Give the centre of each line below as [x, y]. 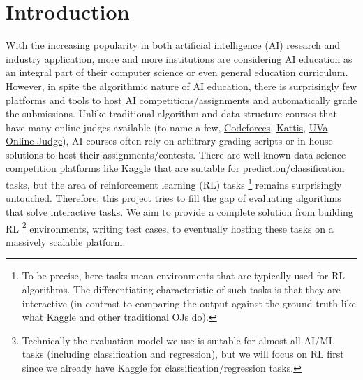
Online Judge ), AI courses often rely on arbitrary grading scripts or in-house [169, 141]
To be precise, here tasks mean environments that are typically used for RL [183, 276]
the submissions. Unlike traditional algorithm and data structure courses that [171, 114]
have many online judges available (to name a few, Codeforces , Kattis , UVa [167, 127]
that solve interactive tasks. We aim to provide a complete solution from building [179, 211]
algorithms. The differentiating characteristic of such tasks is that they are [181, 289]
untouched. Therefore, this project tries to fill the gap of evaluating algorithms [173, 198]
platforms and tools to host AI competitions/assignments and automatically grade [181, 100]
